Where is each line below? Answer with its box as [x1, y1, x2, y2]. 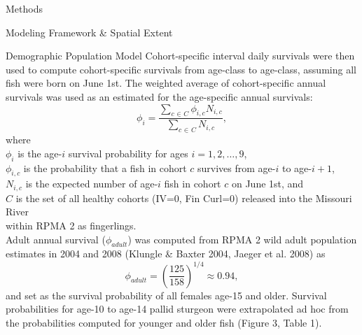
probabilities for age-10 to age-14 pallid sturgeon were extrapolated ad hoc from [6, 301, 349, 316]
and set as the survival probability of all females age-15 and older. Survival [6, 287, 327, 302]
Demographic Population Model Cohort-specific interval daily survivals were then [6, 48, 355, 63]
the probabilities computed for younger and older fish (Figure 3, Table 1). [6, 315, 322, 329]
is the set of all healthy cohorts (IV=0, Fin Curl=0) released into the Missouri [15, 190, 352, 205]
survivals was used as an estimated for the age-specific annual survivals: [6, 89, 313, 104]
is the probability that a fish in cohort [23, 160, 187, 175]
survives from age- [197, 160, 276, 175]
